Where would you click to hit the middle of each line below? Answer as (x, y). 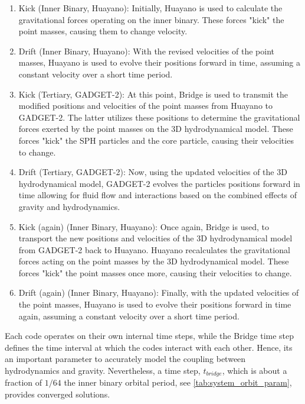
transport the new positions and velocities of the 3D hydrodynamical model (155, 238)
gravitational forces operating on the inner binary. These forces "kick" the (151, 19)
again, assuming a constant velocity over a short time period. (129, 316)
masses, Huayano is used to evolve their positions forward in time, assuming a (159, 62)
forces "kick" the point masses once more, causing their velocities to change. (155, 272)
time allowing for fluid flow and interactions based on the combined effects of (158, 195)
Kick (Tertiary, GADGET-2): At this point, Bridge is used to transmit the (153, 94)
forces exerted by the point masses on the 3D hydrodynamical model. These (156, 129)
